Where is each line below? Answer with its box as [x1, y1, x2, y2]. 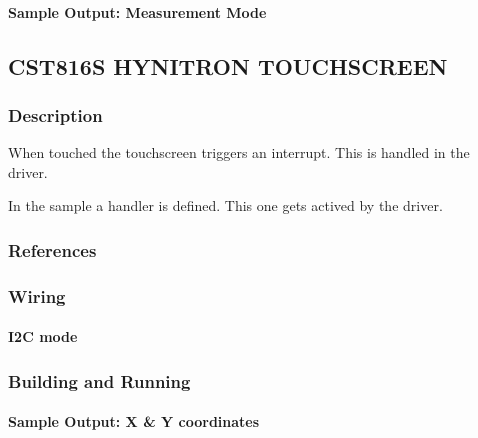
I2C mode [8, 326, 78, 347]
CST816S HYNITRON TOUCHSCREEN [8, 50, 448, 81]
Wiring [8, 283, 66, 308]
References [8, 237, 97, 262]
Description [8, 102, 103, 127]
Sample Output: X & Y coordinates [8, 411, 260, 432]
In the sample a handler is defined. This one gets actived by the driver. [8, 195, 443, 216]
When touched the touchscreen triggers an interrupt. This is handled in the [8, 142, 470, 163]
